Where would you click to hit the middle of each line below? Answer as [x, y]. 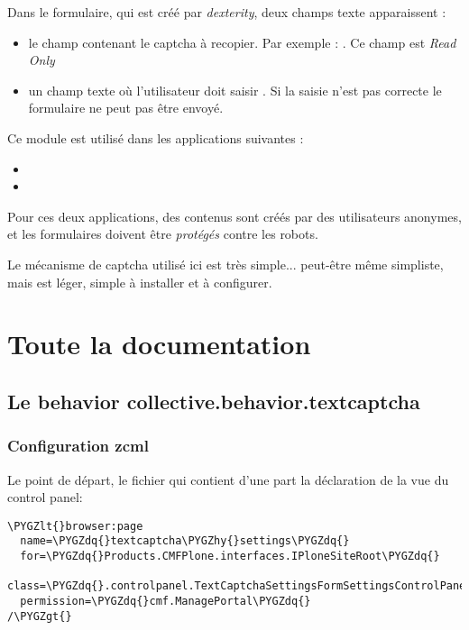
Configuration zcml [78, 446]
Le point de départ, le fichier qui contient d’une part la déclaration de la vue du [228, 479]
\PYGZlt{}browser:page [75, 526]
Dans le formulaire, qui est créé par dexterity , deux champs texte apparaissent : [227, 12]
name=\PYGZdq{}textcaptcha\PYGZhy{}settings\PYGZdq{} [185, 541]
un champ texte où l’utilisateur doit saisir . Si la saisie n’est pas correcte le [235, 90]
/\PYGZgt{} [40, 616]
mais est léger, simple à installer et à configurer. [140, 282]
